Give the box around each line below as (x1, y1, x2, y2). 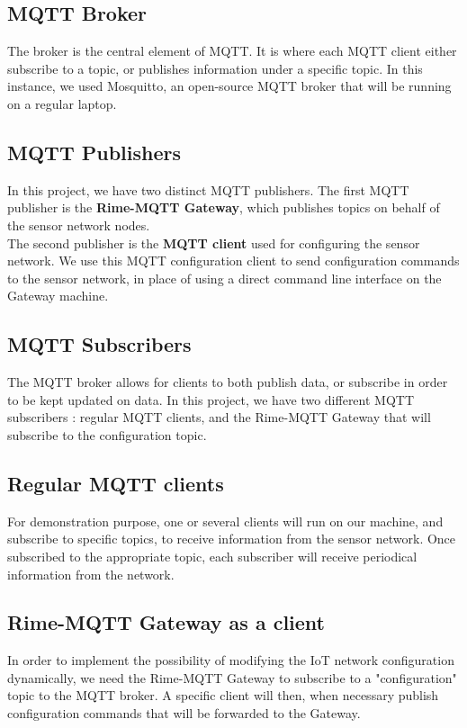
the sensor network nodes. (7, 215, 150, 234)
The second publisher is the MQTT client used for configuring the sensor (7, 233, 420, 252)
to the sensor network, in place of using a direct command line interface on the (7, 268, 442, 287)
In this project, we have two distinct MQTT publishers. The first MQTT (7, 180, 409, 199)
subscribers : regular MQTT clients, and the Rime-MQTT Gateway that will (7, 408, 431, 427)
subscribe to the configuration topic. (7, 425, 207, 444)
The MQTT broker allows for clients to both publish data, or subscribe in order (7, 373, 448, 391)
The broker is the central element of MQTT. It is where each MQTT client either (7, 41, 457, 60)
